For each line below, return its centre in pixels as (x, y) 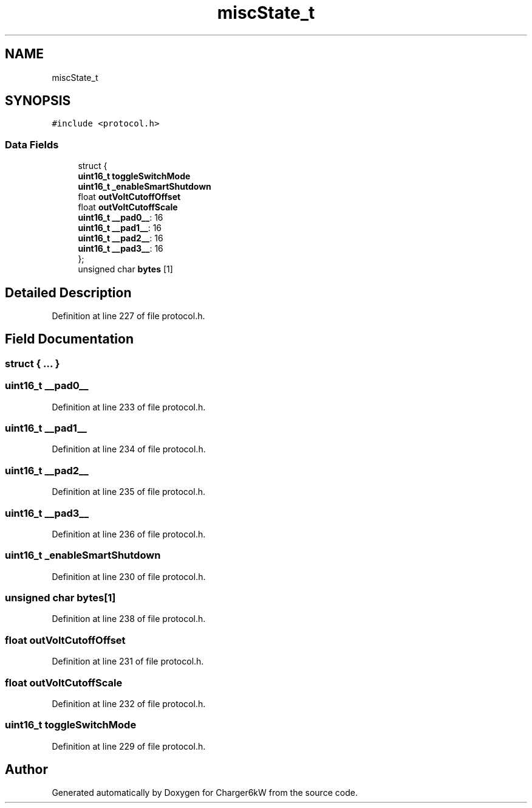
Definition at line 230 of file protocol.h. (129, 576)
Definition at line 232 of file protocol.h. (129, 703)
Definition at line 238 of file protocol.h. (129, 619)
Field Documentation (69, 339)
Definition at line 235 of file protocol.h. (128, 492)
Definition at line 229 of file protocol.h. (129, 746)
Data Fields (32, 144)
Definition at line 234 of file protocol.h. (129, 449)
